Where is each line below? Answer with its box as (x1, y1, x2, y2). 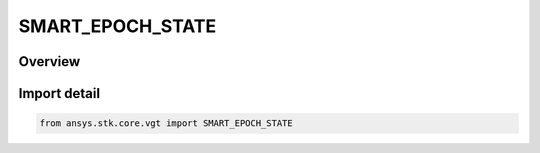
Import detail (18, 85, 100, 102)
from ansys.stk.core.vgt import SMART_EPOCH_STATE (39, 118, 294, 129)
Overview (18, 53, 81, 70)
